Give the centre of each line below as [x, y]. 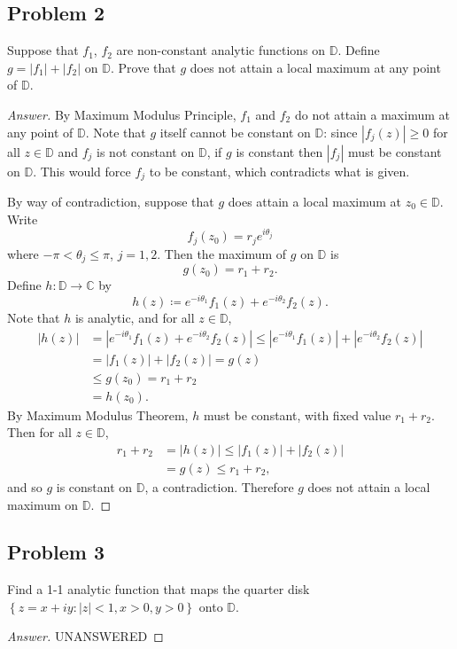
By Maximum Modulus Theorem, [98, 414]
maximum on [43, 504]
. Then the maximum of [222, 253]
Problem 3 [56, 552]
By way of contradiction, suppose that [111, 202]
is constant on [94, 486]
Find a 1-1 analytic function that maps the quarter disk [159, 589]
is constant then [279, 151]
